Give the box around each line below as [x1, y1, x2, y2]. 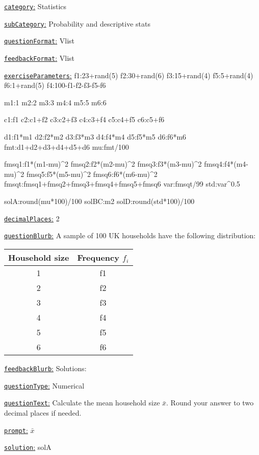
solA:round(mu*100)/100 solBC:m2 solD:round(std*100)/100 [4, 196, 195, 207]
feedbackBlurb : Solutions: [4, 362, 87, 373]
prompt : [4, 424, 28, 435]
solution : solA [4, 442, 51, 452]
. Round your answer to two [166, 397, 254, 408]
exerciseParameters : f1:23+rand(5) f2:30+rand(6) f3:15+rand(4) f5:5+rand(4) [4, 70, 253, 80]
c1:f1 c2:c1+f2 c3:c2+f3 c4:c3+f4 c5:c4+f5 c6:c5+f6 [4, 114, 165, 125]
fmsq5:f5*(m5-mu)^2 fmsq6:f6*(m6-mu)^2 [26, 168, 158, 179]
